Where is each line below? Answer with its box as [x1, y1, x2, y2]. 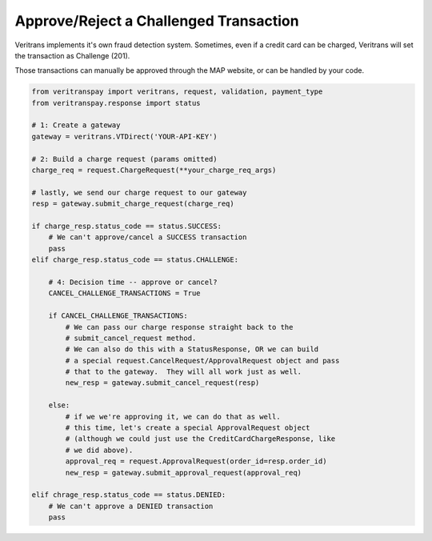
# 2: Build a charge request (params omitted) [31, 154, 218, 163]
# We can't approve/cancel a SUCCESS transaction [48, 233, 247, 242]
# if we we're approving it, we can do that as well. [65, 412, 281, 421]
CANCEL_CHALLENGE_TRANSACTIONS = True [48, 289, 201, 298]
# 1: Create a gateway [31, 121, 121, 130]
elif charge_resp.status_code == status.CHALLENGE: [31, 255, 239, 264]
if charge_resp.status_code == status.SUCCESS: [31, 222, 222, 230]
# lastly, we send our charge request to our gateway [31, 188, 247, 197]
